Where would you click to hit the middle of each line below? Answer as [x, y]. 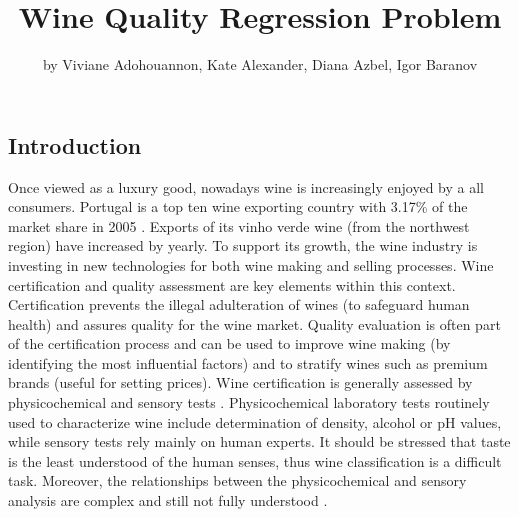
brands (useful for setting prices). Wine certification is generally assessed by [240, 382]
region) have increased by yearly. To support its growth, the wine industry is [243, 245]
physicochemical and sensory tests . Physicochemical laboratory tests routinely [249, 402]
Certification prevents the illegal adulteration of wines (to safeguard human [239, 304]
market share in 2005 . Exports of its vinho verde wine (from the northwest [239, 225]
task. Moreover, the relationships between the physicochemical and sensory [237, 480]
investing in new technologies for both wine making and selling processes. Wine [251, 264]
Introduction [75, 144]
